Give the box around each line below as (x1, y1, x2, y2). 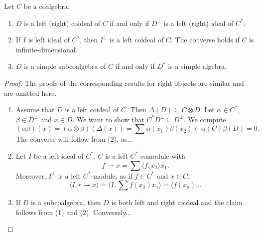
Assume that (15, 104, 55, 115)
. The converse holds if (170, 34, 240, 45)
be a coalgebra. (23, 1, 70, 11)
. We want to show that (72, 114, 144, 124)
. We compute (183, 114, 226, 124)
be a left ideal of (33, 150, 84, 161)
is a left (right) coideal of (24, 17, 101, 28)
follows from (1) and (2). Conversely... (15, 207, 131, 217)
